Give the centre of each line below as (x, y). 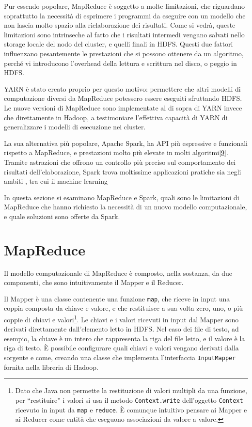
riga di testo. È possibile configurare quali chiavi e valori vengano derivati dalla (121, 348)
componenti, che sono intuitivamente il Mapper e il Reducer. (94, 282)
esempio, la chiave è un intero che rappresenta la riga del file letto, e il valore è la (125, 338)
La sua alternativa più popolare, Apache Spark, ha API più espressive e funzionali (126, 143)
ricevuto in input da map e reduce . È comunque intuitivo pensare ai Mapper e (131, 409)
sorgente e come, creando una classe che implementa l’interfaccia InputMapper (120, 357)
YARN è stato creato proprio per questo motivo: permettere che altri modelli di (122, 88)
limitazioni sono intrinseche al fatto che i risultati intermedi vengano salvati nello (124, 34)
